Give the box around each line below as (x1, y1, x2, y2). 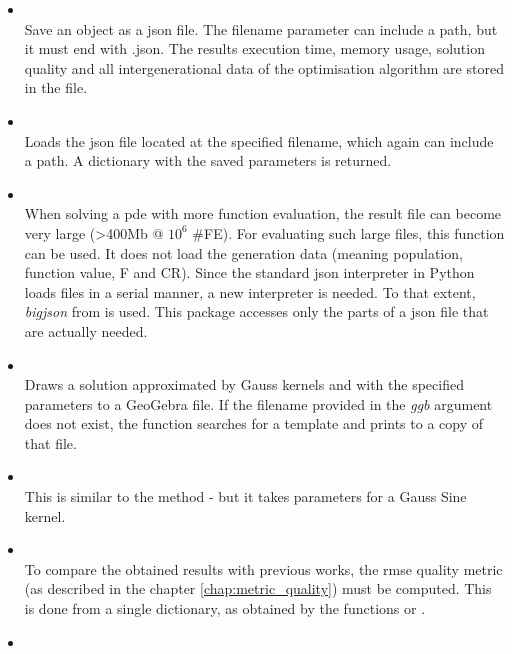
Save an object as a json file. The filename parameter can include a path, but (24, 18, 498, 39)
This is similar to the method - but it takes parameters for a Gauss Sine (24, 486, 467, 507)
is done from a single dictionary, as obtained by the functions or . (24, 598, 426, 619)
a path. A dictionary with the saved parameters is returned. (24, 150, 392, 171)
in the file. (24, 77, 88, 98)
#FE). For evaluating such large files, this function (192, 222, 505, 243)
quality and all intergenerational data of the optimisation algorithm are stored (24, 57, 504, 78)
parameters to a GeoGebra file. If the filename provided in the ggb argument (24, 393, 493, 414)
